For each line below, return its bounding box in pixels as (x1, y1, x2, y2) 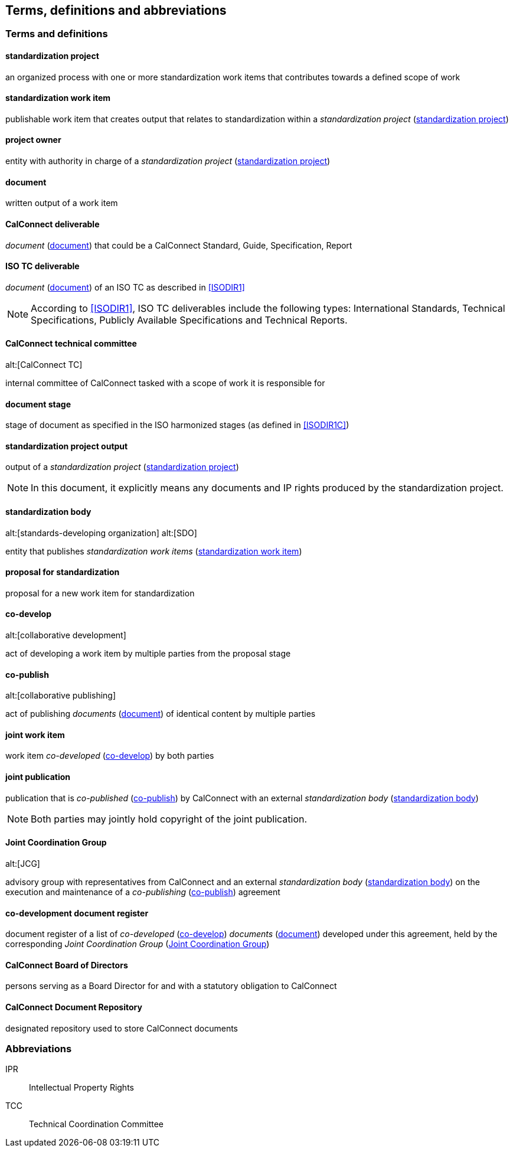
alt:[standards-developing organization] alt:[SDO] (5, 527, 197, 538)
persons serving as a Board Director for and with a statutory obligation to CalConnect (5, 981, 337, 991)
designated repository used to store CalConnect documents (5, 1023, 238, 1033)
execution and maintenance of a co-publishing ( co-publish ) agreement (5, 886, 280, 897)
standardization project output (5, 440, 128, 451)
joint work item (5, 729, 65, 740)
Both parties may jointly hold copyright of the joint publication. (31, 812, 308, 825)
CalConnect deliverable (5, 218, 100, 229)
